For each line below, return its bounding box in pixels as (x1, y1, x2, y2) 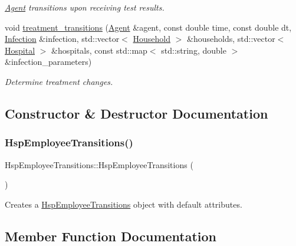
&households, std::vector (187, 32, 275, 45)
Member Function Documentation (5, 227, 217, 245)
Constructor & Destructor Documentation (5, 104, 268, 122)
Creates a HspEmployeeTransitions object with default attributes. (5, 198, 242, 210)
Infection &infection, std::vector (5, 32, 120, 45)
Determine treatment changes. (5, 75, 113, 87)
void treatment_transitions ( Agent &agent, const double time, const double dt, (5, 21, 292, 33)
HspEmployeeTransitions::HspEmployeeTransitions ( (5, 158, 193, 170)
